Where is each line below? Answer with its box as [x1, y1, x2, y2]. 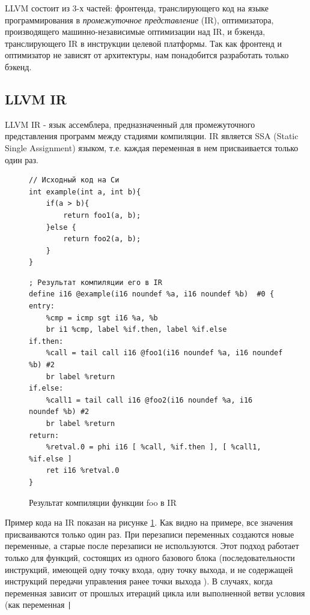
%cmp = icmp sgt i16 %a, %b [46, 313, 158, 322]
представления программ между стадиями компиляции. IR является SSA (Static [5, 130, 299, 142]
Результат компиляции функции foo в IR [29, 496, 177, 508]
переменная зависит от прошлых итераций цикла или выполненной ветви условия [5, 586, 305, 599]
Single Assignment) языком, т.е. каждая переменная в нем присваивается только [5, 141, 299, 154]
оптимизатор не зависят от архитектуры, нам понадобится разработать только [5, 49, 289, 61]
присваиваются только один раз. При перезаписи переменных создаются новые [5, 527, 294, 540]
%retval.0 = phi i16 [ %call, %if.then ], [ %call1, [46, 443, 261, 452]
